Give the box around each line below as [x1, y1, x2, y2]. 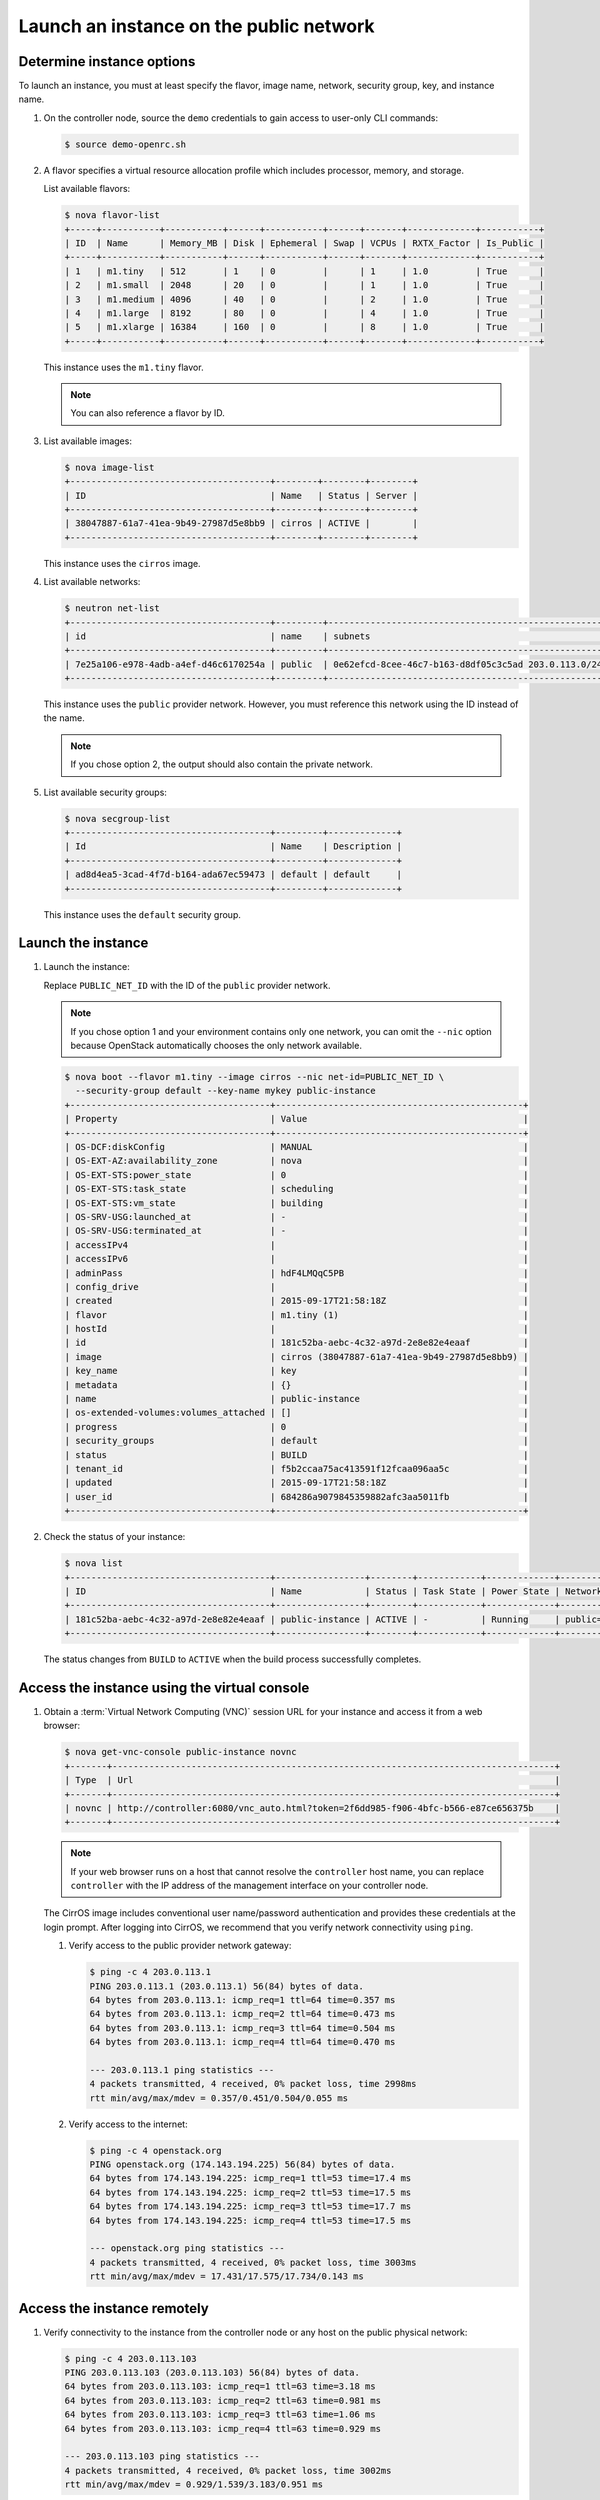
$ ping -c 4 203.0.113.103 [64, 2353, 197, 2364]
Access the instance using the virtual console [18, 1679, 310, 1696]
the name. [43, 712, 85, 724]
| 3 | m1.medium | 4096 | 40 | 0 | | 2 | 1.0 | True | [64, 293, 545, 305]
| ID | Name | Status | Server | [64, 490, 419, 501]
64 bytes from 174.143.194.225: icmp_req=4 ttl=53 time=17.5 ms [89, 2215, 412, 2226]
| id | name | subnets [64, 630, 371, 642]
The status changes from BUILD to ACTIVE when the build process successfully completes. [43, 1653, 422, 1665]
